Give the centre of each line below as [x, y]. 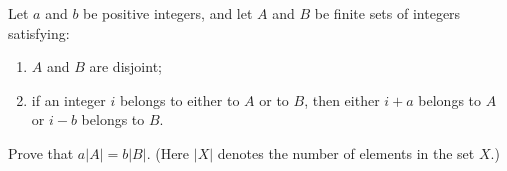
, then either [342, 99]
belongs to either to [179, 99]
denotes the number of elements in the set [346, 152]
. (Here [168, 152]
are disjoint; [125, 66]
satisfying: [39, 32]
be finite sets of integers [387, 13]
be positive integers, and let [168, 13]
